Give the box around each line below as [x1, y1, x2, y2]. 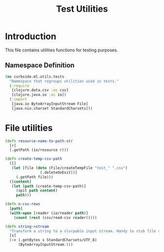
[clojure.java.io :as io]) [11, 92, 67, 97]
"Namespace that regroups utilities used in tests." [9, 79, 119, 84]
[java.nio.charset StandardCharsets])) [11, 106, 93, 111]
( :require [9, 83, 29, 88]
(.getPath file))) [16, 174, 54, 179]
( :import [9, 97, 27, 102]
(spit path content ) [16, 188, 58, 193]
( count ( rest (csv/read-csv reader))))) [14, 215, 97, 220]
